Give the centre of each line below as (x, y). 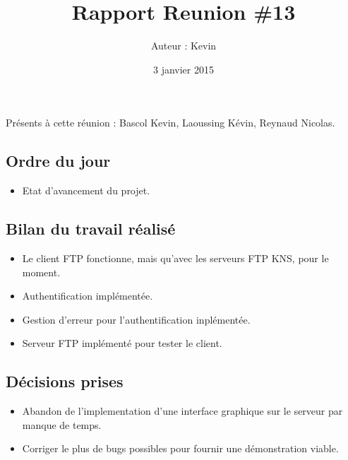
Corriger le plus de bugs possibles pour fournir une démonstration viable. (180, 448)
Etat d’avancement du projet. (86, 190)
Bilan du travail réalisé (91, 229)
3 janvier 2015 (184, 69)
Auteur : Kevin (184, 46)
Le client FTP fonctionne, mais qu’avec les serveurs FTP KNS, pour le (175, 258)
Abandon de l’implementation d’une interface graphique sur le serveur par (182, 411)
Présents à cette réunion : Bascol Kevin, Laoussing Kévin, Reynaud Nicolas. (170, 123)
